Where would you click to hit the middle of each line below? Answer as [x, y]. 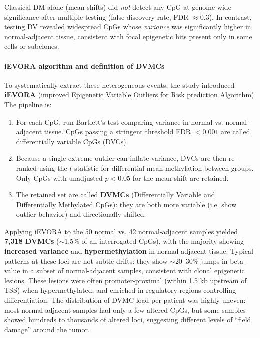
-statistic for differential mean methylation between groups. [163, 167]
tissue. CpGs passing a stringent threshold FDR [117, 131]
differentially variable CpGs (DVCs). [72, 141]
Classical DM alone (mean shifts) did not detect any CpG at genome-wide [118, 7]
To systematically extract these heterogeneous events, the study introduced [119, 85]
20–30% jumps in [201, 260]
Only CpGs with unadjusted [59, 178]
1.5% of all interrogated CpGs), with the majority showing [154, 241]
